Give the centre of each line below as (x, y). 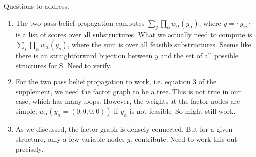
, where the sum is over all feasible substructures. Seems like (159, 44)
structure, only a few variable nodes (70, 138)
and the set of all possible (199, 55)
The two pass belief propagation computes (80, 23)
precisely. (30, 149)
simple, (26, 111)
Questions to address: (37, 6)
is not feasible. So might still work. (182, 111)
